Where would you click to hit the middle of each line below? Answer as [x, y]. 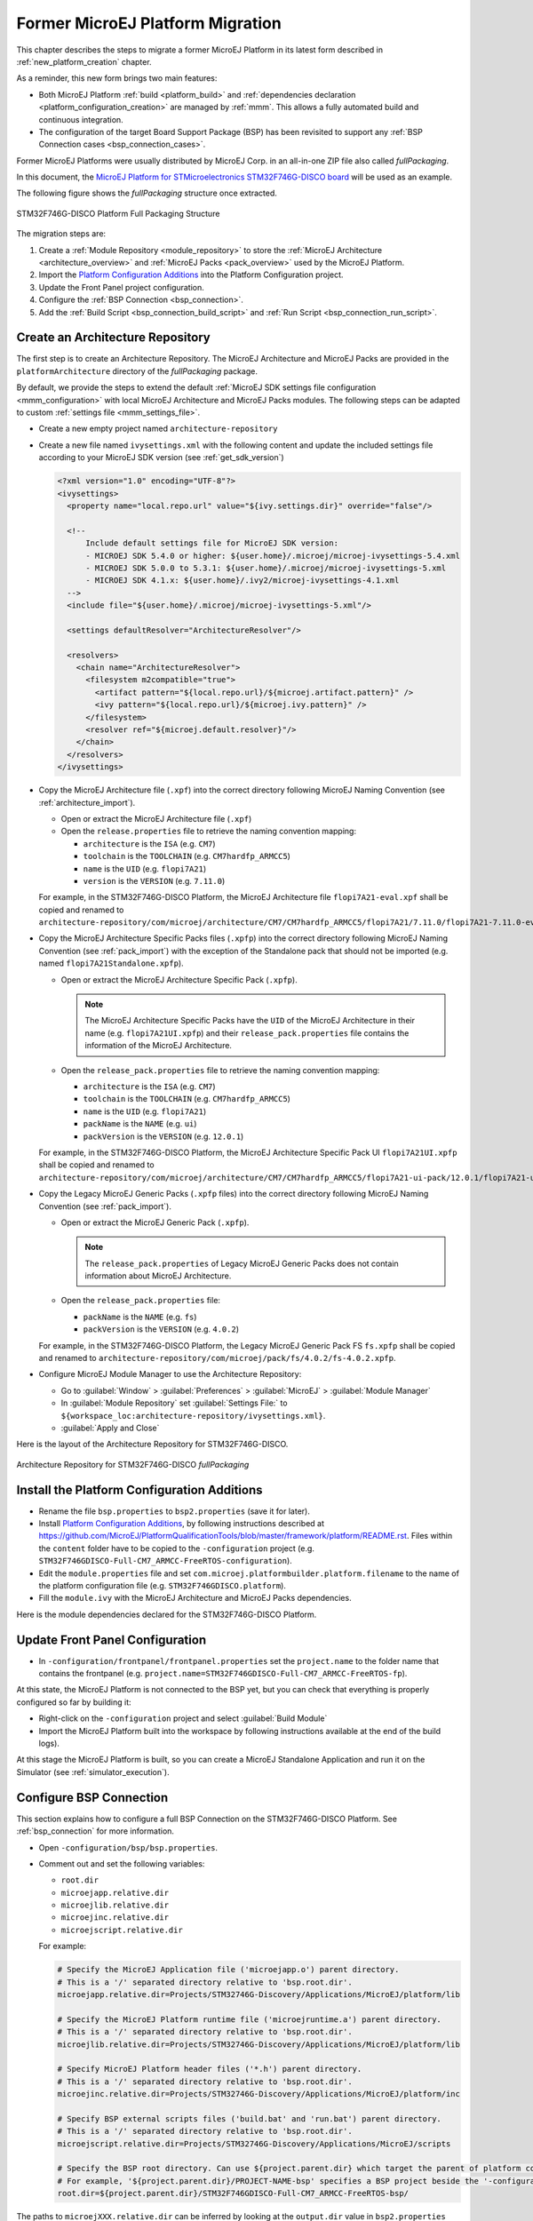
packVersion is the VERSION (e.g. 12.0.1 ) [163, 1136]
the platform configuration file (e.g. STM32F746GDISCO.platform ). [162, 1585]
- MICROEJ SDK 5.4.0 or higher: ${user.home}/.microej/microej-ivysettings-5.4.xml [273, 556]
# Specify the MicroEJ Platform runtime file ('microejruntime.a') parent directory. [249, 2019]
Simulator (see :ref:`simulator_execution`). [93, 1771]
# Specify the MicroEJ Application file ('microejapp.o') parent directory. [228, 1970]
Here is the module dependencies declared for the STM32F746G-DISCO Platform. [167, 1614]
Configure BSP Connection [92, 1798]
